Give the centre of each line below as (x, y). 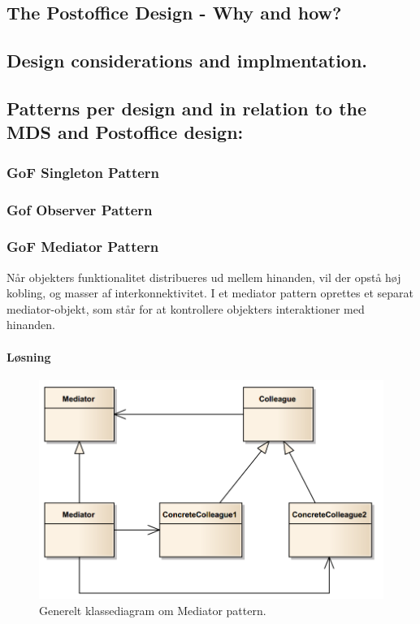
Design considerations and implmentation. (187, 61)
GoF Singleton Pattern (83, 172)
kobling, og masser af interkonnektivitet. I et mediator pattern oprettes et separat (210, 293)
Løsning (29, 356)
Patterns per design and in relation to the (187, 108)
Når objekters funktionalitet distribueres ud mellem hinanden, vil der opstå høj (204, 277)
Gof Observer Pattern (80, 209)
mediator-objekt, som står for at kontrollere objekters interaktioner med (186, 308)
